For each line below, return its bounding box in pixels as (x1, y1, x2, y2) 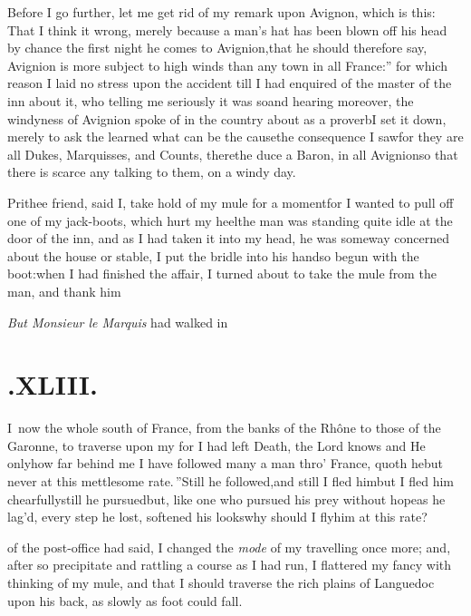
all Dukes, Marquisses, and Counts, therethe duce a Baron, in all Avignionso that (7, 144, 458, 163)
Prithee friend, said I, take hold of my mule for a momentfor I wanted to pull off (7, 192, 454, 211)
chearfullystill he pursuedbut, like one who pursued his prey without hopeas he (7, 489, 446, 508)
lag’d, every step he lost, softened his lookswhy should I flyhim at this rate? (7, 507, 428, 526)
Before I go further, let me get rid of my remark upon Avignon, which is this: (7, 3, 436, 21)
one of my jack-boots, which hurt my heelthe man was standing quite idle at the (7, 210, 453, 230)
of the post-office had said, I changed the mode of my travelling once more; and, (7, 537, 451, 556)
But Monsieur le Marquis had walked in (7, 312, 228, 331)
